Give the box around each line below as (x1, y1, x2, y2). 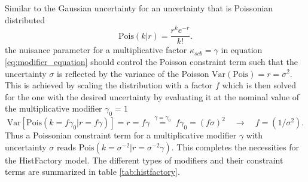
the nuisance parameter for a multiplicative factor (5, 44, 187, 56)
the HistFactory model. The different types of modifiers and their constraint (5, 153, 283, 166)
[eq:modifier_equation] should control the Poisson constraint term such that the (5, 55, 298, 67)
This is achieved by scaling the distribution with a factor (5, 79, 213, 91)
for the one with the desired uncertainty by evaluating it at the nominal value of (5, 90, 300, 103)
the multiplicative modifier (5, 102, 102, 115)
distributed (5, 13, 45, 26)
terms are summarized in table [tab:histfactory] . (5, 165, 180, 178)
